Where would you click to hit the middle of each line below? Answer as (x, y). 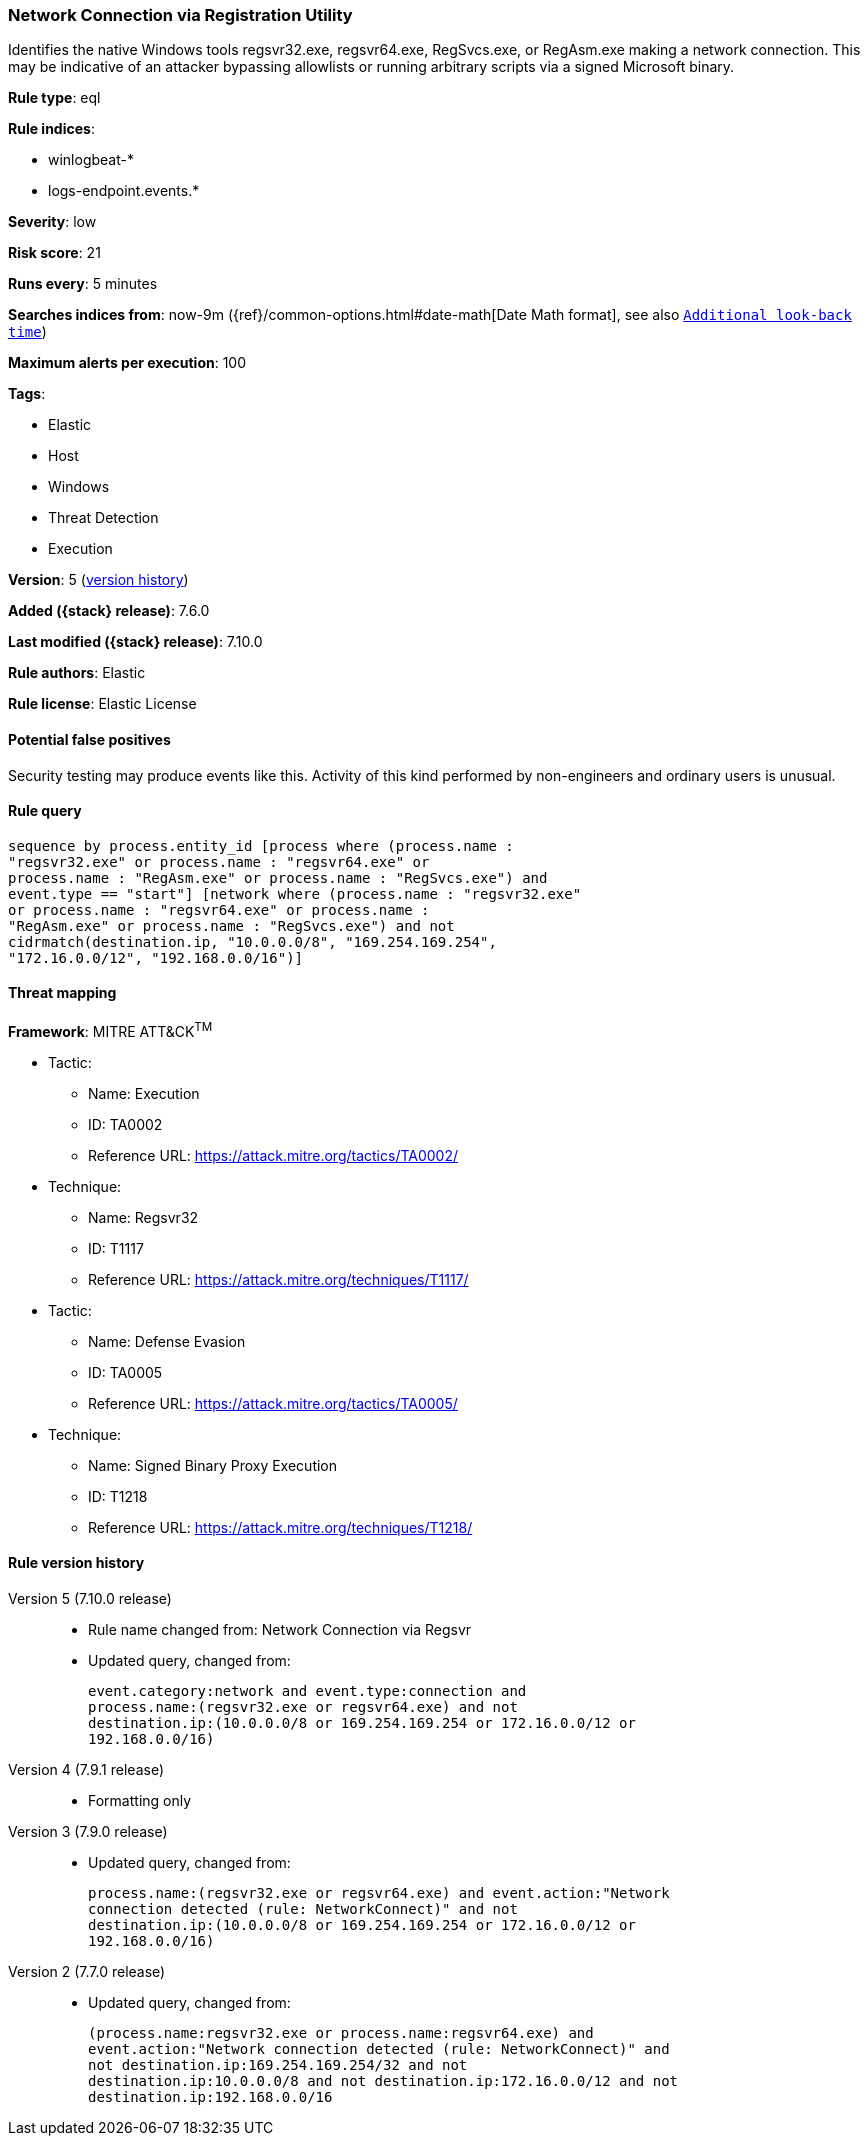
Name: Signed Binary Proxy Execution (213, 1465)
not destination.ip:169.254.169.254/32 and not (278, 2064)
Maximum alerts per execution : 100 (127, 363)
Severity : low (52, 222)
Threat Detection (103, 518)
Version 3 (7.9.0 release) (88, 1831)
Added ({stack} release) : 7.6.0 (109, 611)
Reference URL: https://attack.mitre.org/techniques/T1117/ (278, 1279)
